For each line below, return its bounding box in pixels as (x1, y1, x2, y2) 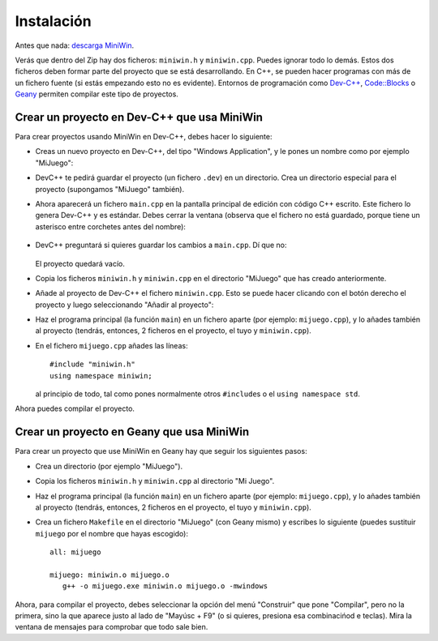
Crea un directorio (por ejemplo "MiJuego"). (35, 461, 182, 471)
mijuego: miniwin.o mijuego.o (49, 570, 170, 579)
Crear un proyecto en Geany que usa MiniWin (15, 425, 250, 439)
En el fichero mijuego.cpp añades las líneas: (35, 340, 188, 350)
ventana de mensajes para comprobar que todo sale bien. (15, 622, 208, 632)
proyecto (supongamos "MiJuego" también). (35, 184, 185, 194)
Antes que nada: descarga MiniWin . (15, 41, 135, 50)
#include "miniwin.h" (49, 360, 135, 369)
